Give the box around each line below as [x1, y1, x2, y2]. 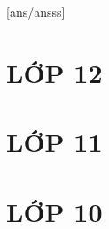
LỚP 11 [6, 124, 103, 160]
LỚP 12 [6, 54, 103, 90]
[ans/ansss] [6, 3, 66, 20]
